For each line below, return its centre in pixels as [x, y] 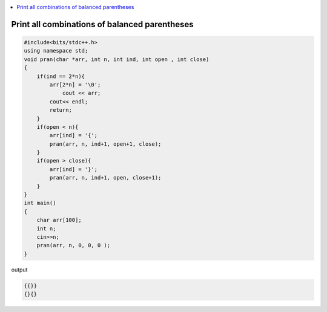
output [19, 270]
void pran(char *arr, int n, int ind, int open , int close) [117, 59]
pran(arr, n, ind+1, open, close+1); [105, 178]
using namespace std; [56, 51]
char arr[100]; [59, 220]
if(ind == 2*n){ [61, 76]
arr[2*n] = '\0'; [75, 84]
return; [61, 110]
